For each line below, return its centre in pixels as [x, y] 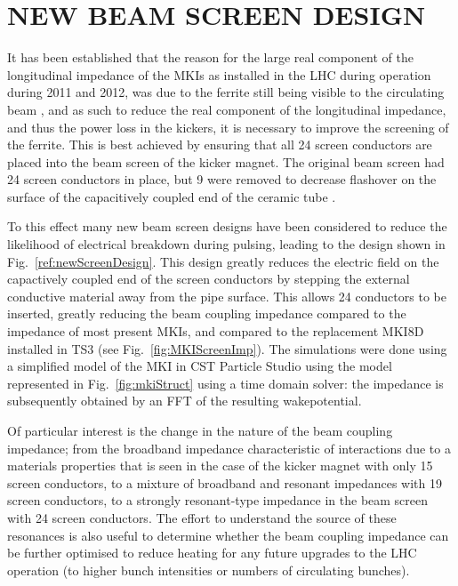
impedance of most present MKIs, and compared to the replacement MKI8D [216, 331]
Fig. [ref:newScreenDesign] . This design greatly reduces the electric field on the [223, 261]
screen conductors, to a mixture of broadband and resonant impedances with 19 [225, 482]
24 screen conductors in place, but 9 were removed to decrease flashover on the [222, 179]
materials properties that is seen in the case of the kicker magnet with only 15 [220, 466]
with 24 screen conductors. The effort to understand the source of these [202, 517]
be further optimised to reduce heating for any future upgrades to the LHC [212, 553]
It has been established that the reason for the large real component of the [211, 57]
